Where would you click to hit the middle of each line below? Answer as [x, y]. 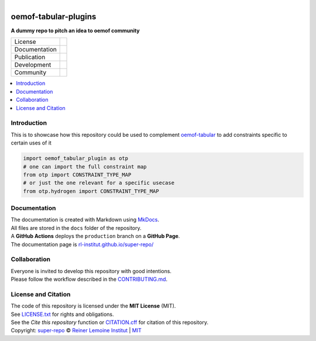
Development [33, 65]
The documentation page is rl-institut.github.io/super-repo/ [82, 244]
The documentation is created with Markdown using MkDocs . [85, 220]
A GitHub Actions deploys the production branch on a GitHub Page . [95, 236]
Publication [30, 57]
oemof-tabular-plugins [54, 17]
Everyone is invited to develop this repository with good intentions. [91, 271]
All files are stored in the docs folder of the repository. [76, 228]
